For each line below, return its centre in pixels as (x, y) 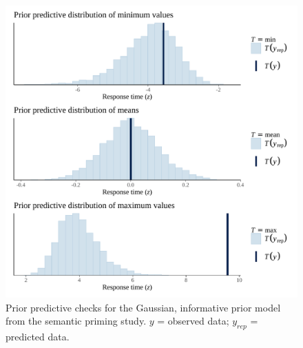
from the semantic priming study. (76, 321)
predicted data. (38, 336)
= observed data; (193, 321)
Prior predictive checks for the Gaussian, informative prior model (143, 307)
